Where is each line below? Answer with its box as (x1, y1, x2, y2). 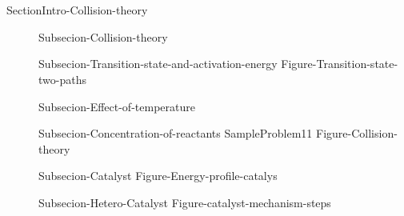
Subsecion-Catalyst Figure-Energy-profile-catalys (38, 167, 278, 184)
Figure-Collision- (316, 125, 398, 142)
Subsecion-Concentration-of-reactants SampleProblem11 (38, 125, 313, 142)
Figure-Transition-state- (281, 55, 398, 72)
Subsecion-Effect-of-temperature (38, 98, 195, 114)
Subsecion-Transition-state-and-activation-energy (38, 55, 278, 72)
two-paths (38, 70, 86, 87)
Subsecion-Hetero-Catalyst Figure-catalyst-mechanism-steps (38, 194, 331, 210)
